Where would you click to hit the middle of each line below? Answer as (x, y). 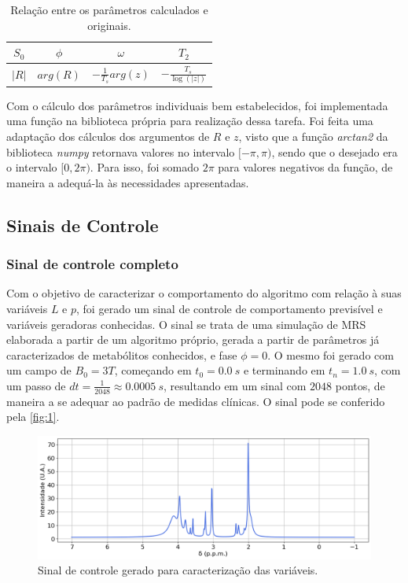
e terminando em (284, 370)
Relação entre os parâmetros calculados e (109, 9)
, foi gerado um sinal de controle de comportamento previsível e (230, 308)
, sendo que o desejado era (334, 151)
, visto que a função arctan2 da (313, 137)
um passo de (36, 385)
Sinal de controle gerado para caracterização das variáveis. (178, 570)
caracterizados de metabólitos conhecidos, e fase (122, 354)
